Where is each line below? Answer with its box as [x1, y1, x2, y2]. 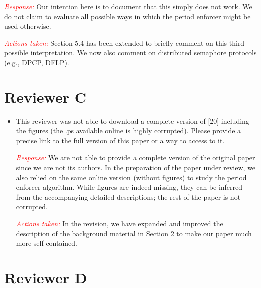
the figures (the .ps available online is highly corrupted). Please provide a [16, 125, 241, 136]
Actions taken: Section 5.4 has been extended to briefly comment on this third [4, 37, 245, 48]
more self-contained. [16, 238, 78, 248]
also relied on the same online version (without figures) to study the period [16, 172, 247, 182]
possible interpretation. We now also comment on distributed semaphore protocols [4, 47, 257, 58]
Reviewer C [4, 86, 86, 107]
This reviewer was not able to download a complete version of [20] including [16, 115, 249, 126]
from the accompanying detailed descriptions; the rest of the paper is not [16, 191, 241, 202]
